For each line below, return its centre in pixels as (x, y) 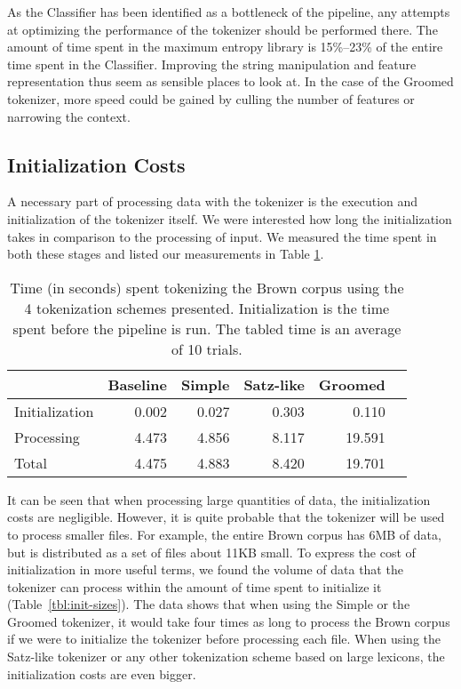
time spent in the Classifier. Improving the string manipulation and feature (212, 64)
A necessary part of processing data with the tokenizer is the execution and (213, 201)
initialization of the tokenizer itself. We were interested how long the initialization (230, 218)
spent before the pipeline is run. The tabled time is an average (207, 328)
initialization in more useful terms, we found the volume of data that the (205, 569)
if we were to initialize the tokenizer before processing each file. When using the (224, 639)
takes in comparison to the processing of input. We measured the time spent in (222, 236)
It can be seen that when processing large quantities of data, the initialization (219, 499)
